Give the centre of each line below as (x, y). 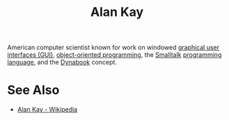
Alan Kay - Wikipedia (47, 110)
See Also (33, 90)
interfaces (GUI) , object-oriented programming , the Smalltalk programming (114, 55)
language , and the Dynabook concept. (62, 62)
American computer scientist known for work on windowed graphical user (113, 48)
